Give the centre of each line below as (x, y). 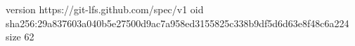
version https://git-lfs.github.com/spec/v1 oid (105, 9)
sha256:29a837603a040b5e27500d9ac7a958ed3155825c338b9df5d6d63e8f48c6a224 (177, 23)
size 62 (20, 37)
